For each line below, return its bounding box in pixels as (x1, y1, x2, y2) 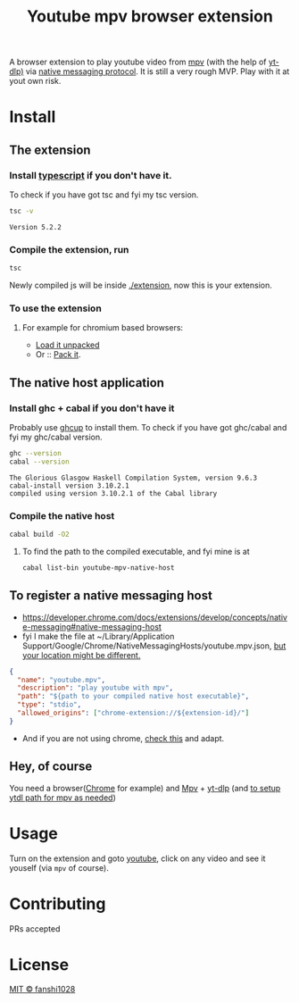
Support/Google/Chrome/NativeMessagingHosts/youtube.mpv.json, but (21, 640, 287, 651)
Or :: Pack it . (35, 349, 81, 360)
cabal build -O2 (9, 530, 70, 539)
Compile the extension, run (9, 243, 129, 255)
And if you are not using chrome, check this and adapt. (21, 732, 225, 743)
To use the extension (9, 302, 103, 314)
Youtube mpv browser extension (26, 6, 274, 27)
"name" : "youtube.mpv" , (17, 675, 105, 684)
